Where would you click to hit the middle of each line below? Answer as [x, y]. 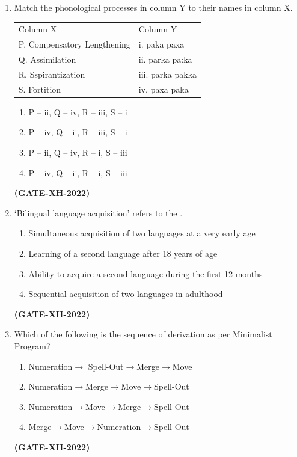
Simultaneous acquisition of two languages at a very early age [142, 233]
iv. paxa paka [164, 89]
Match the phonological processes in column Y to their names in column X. [153, 7]
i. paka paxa [161, 44]
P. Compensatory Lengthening [74, 44]
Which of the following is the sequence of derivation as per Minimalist [143, 334]
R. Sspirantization [52, 74]
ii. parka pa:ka [165, 59]
